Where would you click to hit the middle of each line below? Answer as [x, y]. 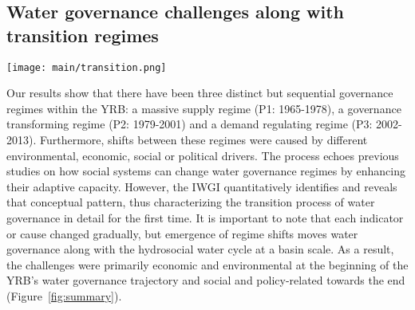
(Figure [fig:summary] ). [64, 295]
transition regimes [83, 35]
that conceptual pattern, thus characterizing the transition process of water [191, 202]
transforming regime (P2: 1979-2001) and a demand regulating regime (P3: [190, 124]
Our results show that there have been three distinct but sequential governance [200, 93]
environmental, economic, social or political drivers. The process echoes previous [203, 155]
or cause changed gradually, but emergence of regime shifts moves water [182, 233]
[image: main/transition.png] [87, 67]
